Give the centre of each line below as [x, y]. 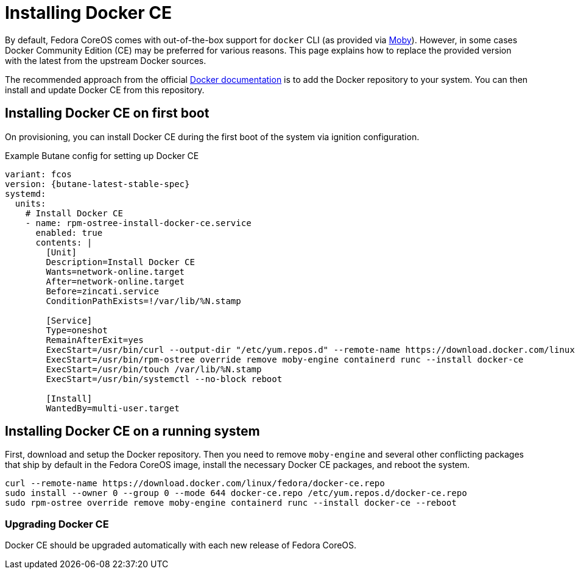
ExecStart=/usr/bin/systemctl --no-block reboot [164, 379]
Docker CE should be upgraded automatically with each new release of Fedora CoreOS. [181, 545]
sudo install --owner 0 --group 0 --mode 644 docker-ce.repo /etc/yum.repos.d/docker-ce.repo [236, 493]
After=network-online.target [115, 281]
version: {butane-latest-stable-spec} [97, 184]
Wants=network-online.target [115, 271]
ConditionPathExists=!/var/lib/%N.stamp [143, 301]
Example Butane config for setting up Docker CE [102, 155]
